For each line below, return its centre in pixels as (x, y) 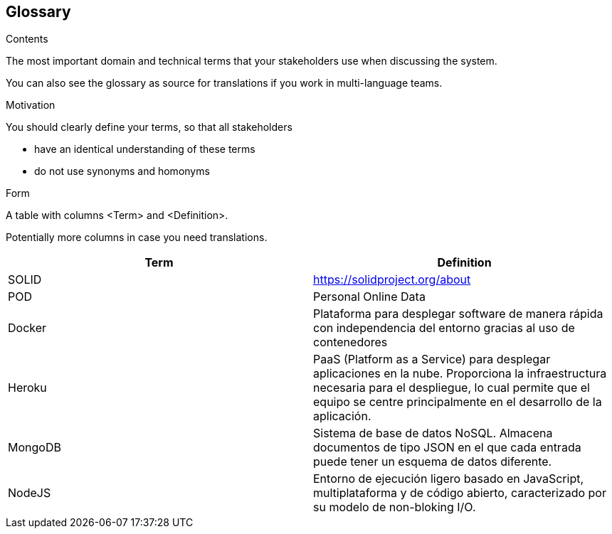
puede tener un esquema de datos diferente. (433, 462)
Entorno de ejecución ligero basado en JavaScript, (449, 479)
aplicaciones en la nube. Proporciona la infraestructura (460, 374)
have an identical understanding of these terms (145, 149)
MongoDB (35, 448)
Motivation (31, 105)
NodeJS (30, 493)
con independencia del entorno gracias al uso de (444, 328)
